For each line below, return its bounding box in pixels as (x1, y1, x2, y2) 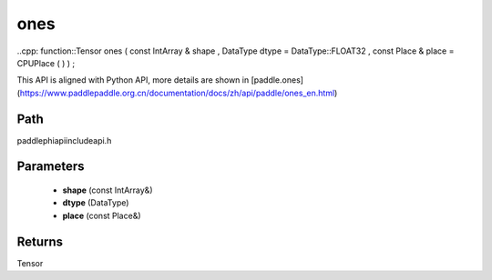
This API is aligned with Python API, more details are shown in (16, 75, 250, 85)
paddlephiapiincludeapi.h (16, 135, 112, 145)
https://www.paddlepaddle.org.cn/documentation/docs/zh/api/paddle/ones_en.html (19, 87, 335, 98)
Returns (16, 234, 64, 249)
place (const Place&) (62, 210, 141, 221)
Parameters (16, 159, 85, 175)
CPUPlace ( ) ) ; (16, 57, 76, 68)
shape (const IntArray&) (62, 185, 153, 195)
